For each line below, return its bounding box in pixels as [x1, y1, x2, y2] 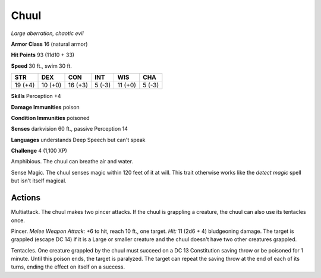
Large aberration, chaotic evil [11, 30, 84, 37]
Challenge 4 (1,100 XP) [11, 147, 68, 154]
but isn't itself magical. [11, 177, 67, 184]
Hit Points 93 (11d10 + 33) [11, 51, 74, 59]
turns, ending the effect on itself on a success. [11, 263, 125, 270]
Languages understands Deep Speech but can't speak [11, 136, 146, 143]
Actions [11, 193, 41, 203]
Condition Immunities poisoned [11, 114, 90, 121]
